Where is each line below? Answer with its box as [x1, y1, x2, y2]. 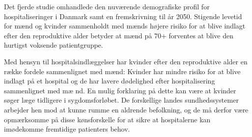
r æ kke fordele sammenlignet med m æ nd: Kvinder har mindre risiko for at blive [4, 66, 241, 76]
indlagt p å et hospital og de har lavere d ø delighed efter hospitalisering [4, 76, 215, 86]
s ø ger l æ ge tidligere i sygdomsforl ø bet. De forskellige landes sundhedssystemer [4, 95, 239, 105]
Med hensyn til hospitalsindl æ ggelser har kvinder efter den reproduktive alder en [4, 56, 248, 66]
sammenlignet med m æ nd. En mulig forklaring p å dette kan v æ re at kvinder [4, 85, 236, 95]
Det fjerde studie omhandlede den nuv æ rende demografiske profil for [4, 1, 210, 11]
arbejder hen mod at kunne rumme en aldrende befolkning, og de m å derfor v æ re [4, 104, 249, 114]
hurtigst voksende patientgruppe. [4, 40, 103, 50]
